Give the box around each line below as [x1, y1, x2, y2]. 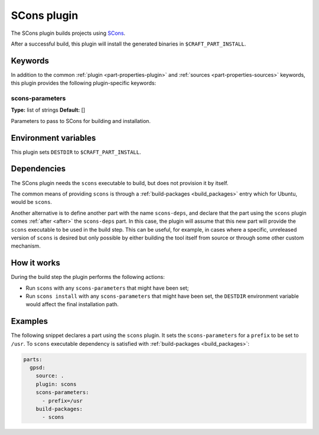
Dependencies [11, 164, 66, 174]
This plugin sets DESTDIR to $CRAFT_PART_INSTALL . [11, 148, 141, 155]
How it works [11, 258, 60, 268]
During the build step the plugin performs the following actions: [11, 274, 165, 281]
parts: [23, 356, 43, 363]
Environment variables [11, 133, 96, 143]
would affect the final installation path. [25, 301, 119, 308]
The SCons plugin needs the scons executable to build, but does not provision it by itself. [11, 179, 229, 186]
